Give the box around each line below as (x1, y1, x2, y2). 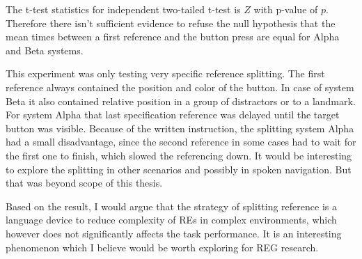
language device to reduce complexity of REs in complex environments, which (6, 212, 337, 227)
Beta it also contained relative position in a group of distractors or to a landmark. (6, 93, 356, 108)
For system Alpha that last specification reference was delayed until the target (6, 107, 340, 122)
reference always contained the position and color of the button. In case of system (6, 79, 354, 94)
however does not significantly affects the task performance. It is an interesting (6, 226, 342, 240)
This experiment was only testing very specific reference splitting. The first (6, 66, 325, 81)
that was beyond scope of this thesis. (6, 175, 163, 190)
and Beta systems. (6, 42, 84, 57)
